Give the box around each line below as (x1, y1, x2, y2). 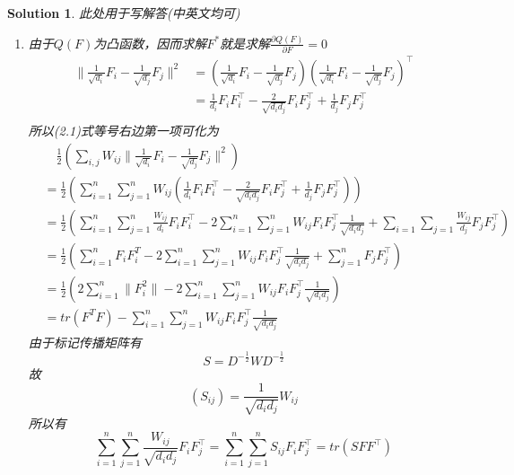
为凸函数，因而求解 (93, 33, 207, 52)
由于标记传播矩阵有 (28, 332, 142, 351)
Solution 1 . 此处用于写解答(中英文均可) (7, 4, 240, 22)
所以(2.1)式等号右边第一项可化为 (28, 121, 219, 140)
